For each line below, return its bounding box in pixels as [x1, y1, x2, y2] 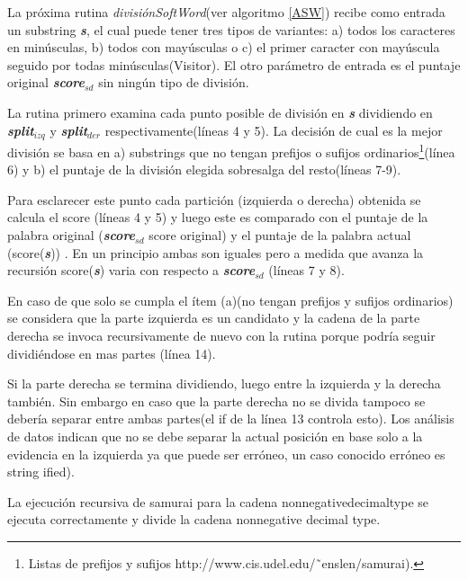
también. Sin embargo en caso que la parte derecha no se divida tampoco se [7, 391, 426, 410]
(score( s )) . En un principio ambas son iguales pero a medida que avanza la [7, 243, 424, 262]
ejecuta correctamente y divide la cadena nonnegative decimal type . [7, 510, 381, 529]
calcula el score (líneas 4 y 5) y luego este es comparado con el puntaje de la [7, 208, 428, 227]
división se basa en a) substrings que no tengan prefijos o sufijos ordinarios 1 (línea [7, 140, 455, 161]
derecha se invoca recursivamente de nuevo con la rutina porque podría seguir [7, 326, 436, 345]
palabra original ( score [7, 226, 136, 245]
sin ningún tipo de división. [98, 73, 249, 92]
